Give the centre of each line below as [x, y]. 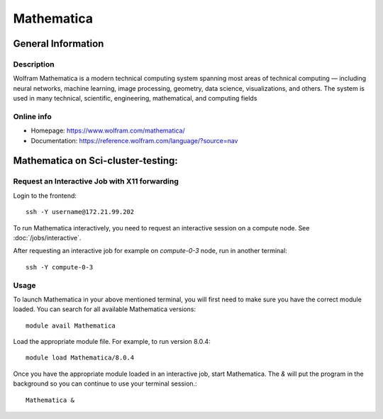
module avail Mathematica [71, 325]
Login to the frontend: [45, 196]
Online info [33, 116]
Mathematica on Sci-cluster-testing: [96, 161]
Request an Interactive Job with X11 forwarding [96, 181]
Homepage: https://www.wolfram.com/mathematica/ [108, 130]
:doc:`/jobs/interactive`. [47, 238]
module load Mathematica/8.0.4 [80, 358]
